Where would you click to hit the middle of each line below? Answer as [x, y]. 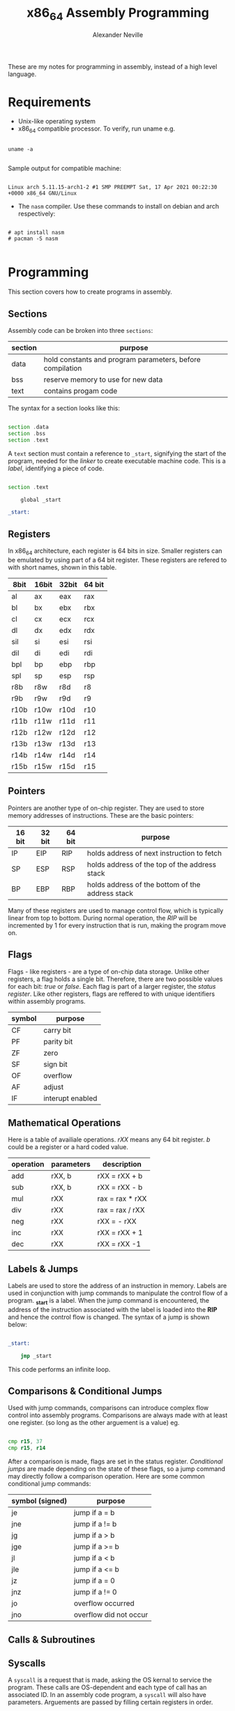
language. [22, 74]
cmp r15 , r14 [27, 1448]
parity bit [58, 1041]
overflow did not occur [111, 1615]
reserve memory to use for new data [103, 380]
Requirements [50, 102]
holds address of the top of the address [152, 865]
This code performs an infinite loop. [59, 1369]
